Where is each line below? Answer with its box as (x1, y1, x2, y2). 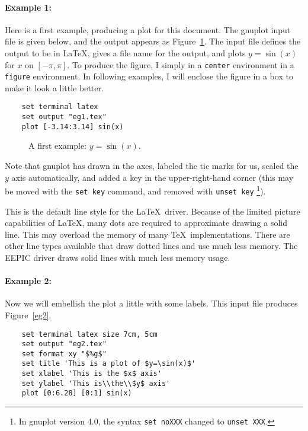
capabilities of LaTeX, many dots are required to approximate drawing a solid (5, 216, 288, 229)
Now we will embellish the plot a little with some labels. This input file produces (5, 297, 298, 309)
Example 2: (5, 274, 52, 287)
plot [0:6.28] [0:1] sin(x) (21, 389, 132, 398)
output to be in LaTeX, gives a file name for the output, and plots (5, 46, 246, 59)
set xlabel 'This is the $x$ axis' (21, 369, 162, 378)
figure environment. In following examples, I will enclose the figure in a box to (5, 70, 293, 82)
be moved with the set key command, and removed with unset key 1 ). (5, 183, 266, 197)
